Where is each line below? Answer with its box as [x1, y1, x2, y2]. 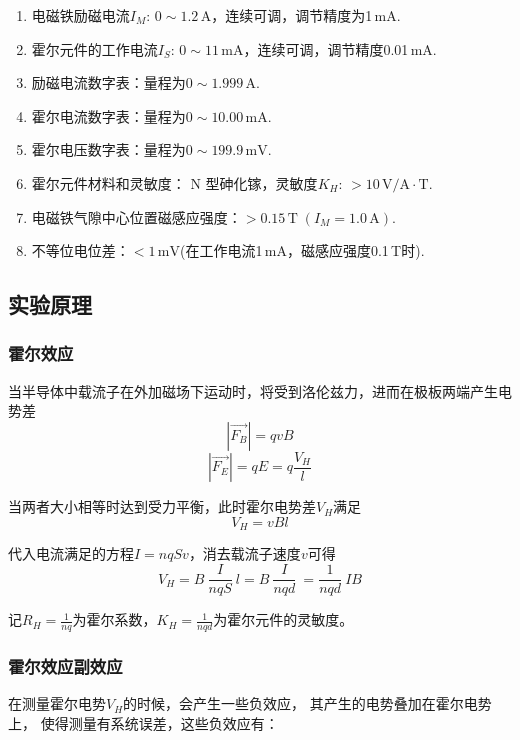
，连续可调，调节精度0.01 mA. [243, 38, 437, 59]
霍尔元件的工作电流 [31, 38, 158, 59]
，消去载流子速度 [188, 543, 301, 564]
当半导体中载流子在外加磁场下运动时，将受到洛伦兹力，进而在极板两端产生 [8, 380, 498, 401]
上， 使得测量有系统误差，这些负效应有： [8, 712, 279, 733]
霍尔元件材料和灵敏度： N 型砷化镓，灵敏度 [31, 172, 318, 193]
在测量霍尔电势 [8, 693, 106, 714]
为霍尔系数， [72, 609, 157, 630]
